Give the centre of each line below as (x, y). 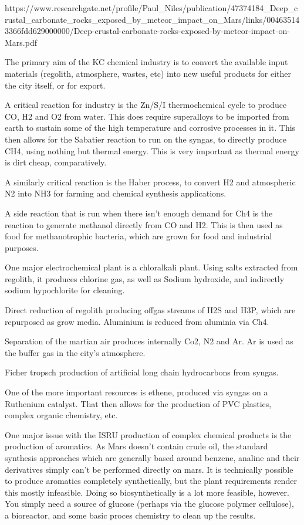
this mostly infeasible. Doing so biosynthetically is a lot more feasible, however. (147, 492)
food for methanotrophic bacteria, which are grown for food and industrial (139, 236)
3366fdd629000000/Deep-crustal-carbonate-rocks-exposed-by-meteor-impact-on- (147, 31)
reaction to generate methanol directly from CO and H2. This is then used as (144, 224)
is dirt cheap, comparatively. (56, 162)
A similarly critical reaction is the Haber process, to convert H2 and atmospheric (150, 182)
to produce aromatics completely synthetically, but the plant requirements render (151, 481)
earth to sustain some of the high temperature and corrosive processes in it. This (150, 128)
